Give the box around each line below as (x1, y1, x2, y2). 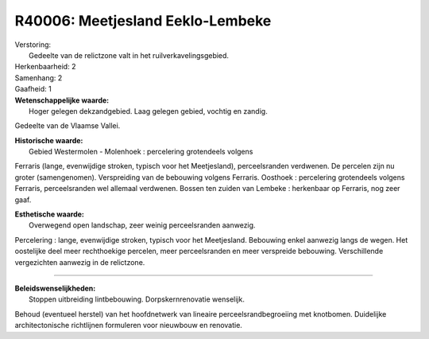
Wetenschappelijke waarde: (14, 95, 110, 105)
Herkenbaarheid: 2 (14, 62, 76, 72)
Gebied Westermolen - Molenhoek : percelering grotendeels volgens (29, 147, 253, 157)
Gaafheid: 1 (14, 84, 52, 94)
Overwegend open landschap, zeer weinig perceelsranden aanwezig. (29, 220, 256, 230)
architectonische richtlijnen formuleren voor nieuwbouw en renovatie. (14, 321, 242, 330)
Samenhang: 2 (14, 72, 63, 83)
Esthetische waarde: (14, 209, 85, 219)
